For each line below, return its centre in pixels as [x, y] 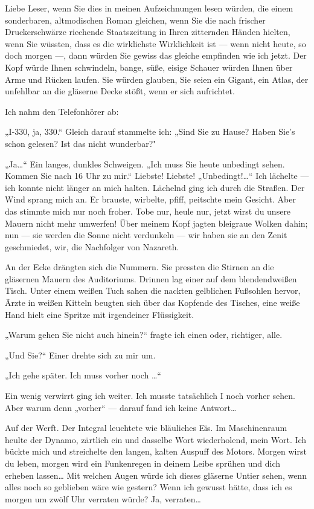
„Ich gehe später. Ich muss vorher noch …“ [83, 375]
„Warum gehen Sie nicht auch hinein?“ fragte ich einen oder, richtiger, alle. [144, 335]
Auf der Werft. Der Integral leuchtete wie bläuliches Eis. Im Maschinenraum [146, 428]
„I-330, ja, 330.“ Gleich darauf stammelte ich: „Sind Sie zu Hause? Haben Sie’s [150, 131]
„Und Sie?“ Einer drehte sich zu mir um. [80, 355]
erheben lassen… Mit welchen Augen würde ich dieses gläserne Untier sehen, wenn [156, 475]
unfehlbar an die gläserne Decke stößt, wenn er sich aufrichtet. [120, 91]
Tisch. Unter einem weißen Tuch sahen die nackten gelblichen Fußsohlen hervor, [153, 290]
